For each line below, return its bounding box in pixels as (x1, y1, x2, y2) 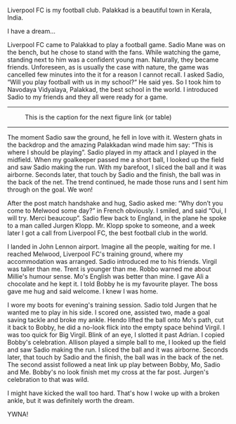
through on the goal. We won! (7, 185, 93, 194)
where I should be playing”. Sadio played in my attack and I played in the (7, 148, 217, 157)
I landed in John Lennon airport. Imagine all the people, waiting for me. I (7, 242, 216, 251)
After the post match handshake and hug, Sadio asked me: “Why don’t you (7, 199, 223, 207)
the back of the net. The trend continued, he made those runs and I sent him (7, 178, 228, 186)
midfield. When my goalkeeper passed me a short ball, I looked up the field (7, 156, 225, 164)
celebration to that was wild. (7, 376, 89, 383)
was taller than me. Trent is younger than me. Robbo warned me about (7, 265, 211, 273)
